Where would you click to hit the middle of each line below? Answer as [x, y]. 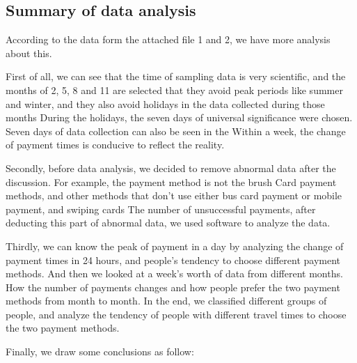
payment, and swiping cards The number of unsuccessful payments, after [161, 209]
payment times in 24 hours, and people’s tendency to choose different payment [173, 260]
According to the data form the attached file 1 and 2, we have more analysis [168, 39]
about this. [29, 53]
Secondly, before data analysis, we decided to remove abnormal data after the [171, 168]
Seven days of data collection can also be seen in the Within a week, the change [176, 131]
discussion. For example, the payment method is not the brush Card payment [171, 181]
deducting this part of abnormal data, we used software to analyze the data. [168, 223]
